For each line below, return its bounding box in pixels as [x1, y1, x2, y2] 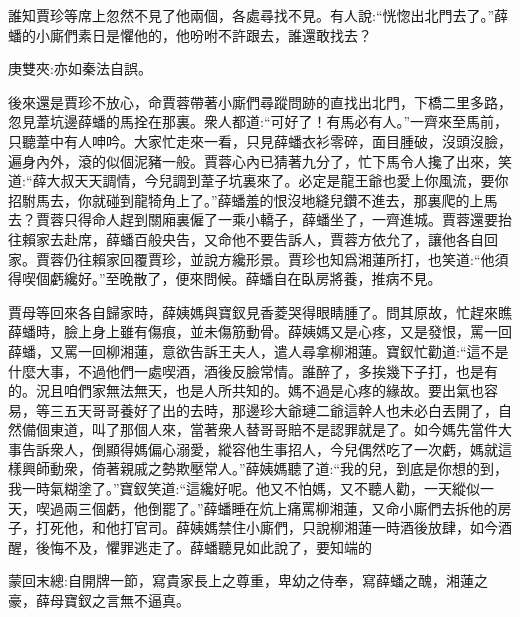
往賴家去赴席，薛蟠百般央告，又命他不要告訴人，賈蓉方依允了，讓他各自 [8, 228, 484, 249]
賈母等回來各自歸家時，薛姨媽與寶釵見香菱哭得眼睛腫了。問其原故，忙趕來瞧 [8, 301, 512, 322]
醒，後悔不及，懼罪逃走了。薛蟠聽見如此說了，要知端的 [8, 536, 372, 557]
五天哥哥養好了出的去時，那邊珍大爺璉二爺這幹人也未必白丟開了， [63, 399, 498, 420]
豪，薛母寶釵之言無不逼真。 [8, 590, 190, 611]
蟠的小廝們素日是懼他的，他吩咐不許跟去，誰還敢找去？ [8, 24, 372, 45]
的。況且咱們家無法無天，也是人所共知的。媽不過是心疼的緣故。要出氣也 [8, 380, 484, 401]
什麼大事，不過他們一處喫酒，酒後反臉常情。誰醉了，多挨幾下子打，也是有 [8, 360, 498, 381]
